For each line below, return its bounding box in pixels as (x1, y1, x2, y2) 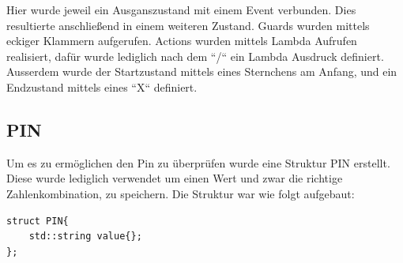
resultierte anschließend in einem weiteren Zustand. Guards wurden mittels (6, 17, 370, 33)
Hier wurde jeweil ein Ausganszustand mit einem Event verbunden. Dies (6, 2, 356, 17)
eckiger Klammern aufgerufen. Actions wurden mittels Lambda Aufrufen (6, 32, 357, 49)
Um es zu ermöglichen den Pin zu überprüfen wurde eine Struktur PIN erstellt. (6, 154, 390, 171)
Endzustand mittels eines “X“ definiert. (6, 78, 198, 95)
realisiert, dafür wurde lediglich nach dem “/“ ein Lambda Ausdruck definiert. (6, 47, 384, 64)
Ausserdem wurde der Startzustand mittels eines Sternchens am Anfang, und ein (6, 63, 397, 80)
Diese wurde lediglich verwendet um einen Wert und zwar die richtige (6, 170, 343, 186)
